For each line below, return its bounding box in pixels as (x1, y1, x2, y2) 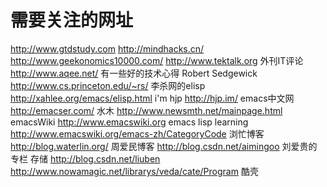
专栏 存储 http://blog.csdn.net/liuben (10, 152, 161, 165)
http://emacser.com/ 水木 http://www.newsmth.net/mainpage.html (10, 104, 283, 116)
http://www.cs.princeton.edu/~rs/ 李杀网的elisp (10, 79, 206, 91)
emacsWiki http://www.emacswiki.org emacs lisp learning (10, 116, 249, 128)
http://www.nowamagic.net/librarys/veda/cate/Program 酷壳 (10, 165, 259, 177)
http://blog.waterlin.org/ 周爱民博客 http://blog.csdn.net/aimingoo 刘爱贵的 (10, 140, 318, 152)
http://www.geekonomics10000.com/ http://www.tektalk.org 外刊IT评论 (10, 54, 304, 66)
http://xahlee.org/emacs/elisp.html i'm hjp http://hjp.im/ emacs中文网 (10, 92, 295, 104)
